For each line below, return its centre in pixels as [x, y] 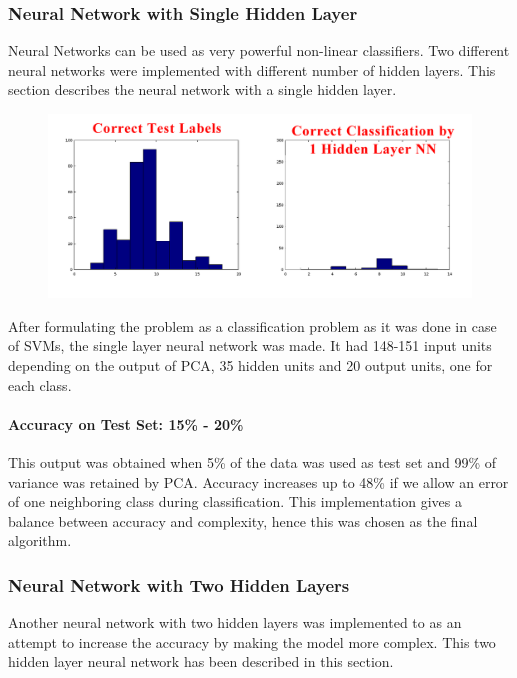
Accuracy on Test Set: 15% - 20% [126, 423]
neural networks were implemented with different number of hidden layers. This [252, 69]
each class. [40, 384]
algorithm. [40, 540]
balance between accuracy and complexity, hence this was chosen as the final [243, 520]
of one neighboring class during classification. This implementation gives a [235, 501]
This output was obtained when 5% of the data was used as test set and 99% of [252, 462]
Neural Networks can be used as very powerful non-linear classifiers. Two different [259, 50]
